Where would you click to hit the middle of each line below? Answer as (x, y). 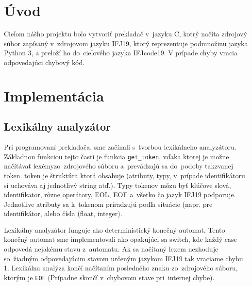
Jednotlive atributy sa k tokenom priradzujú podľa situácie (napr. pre (108, 204)
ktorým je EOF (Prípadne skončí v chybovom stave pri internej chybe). (109, 277)
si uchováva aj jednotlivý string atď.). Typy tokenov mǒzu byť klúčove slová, (118, 185)
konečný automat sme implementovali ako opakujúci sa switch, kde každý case (120, 239)
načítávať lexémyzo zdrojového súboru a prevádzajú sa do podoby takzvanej (119, 166)
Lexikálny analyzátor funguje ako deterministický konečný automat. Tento (115, 229)
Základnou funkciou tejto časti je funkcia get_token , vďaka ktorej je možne (117, 156)
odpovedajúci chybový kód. (44, 62)
